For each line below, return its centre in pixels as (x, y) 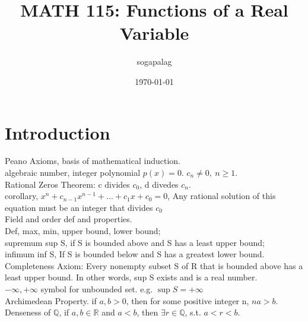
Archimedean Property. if (51, 300)
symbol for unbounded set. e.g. (97, 288)
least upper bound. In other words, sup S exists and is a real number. (131, 277)
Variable (154, 33)
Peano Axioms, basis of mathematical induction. (93, 161)
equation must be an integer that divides (79, 207)
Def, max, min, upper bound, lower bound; (83, 231)
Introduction (58, 132)
